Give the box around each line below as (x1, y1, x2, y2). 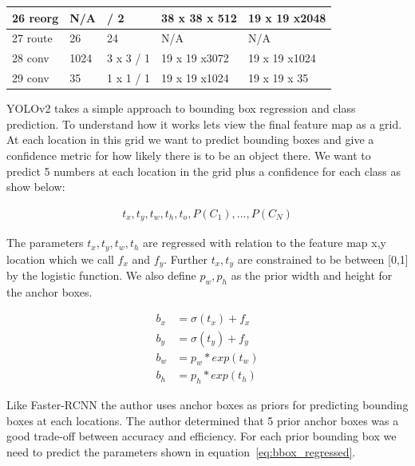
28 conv (12, 50, 49, 66)
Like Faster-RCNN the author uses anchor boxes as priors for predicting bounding (6, 396, 409, 413)
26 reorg (12, 9, 59, 26)
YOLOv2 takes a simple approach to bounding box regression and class (6, 100, 356, 117)
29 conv (12, 70, 49, 86)
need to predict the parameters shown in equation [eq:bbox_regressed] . (6, 443, 356, 460)
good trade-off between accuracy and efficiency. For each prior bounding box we (6, 428, 397, 444)
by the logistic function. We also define (6, 267, 196, 284)
